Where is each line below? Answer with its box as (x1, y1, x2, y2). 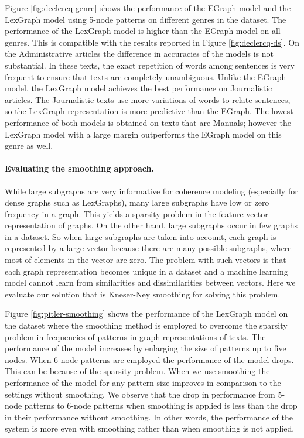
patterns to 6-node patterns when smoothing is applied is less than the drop (24, 399, 298, 412)
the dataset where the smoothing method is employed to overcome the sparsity (5, 319, 288, 331)
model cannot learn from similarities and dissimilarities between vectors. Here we (5, 276, 296, 289)
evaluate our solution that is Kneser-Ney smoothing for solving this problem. (5, 288, 281, 300)
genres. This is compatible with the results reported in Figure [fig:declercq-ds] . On (5, 36, 299, 48)
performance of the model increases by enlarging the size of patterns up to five (5, 342, 286, 354)
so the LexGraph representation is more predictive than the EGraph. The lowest (5, 105, 293, 117)
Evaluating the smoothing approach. (5, 162, 154, 174)
